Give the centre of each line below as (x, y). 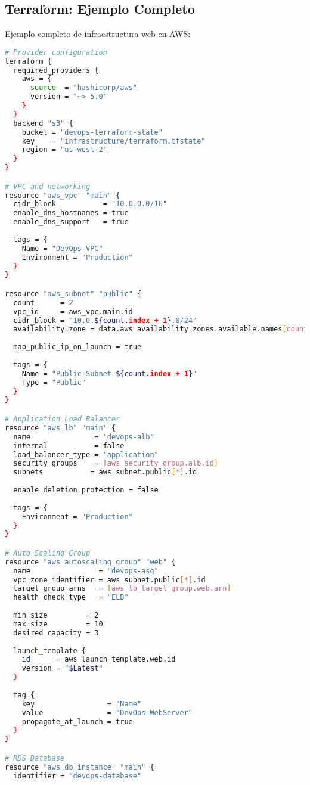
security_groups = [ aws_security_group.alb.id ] (116, 463)
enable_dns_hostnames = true (71, 213)
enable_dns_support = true (71, 222)
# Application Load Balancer (63, 419)
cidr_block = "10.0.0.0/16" (90, 204)
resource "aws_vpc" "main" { (63, 195)
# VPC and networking (48, 186)
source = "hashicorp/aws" (83, 88)
